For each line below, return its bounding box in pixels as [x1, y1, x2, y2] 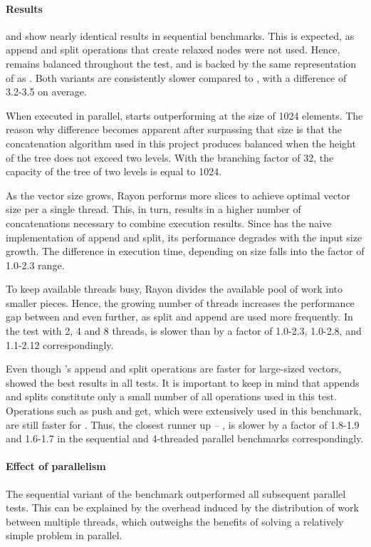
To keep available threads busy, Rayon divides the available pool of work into [6, 281, 343, 296]
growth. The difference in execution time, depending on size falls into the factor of [6, 244, 365, 259]
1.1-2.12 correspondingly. [6, 337, 114, 352]
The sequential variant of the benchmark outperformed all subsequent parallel [6, 486, 346, 501]
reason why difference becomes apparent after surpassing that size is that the [6, 122, 343, 137]
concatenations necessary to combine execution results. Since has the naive [6, 215, 332, 230]
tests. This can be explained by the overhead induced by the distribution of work [6, 500, 359, 515]
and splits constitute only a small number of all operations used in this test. [6, 389, 338, 404]
